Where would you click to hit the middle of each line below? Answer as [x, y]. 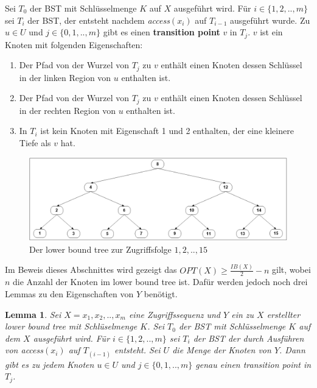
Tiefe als [35, 142]
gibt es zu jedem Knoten [50, 364]
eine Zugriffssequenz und [175, 314]
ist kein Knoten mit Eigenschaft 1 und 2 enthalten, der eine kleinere [167, 131]
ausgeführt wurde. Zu [270, 20]
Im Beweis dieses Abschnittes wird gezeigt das [91, 270]
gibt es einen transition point [162, 32]
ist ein [271, 32]
